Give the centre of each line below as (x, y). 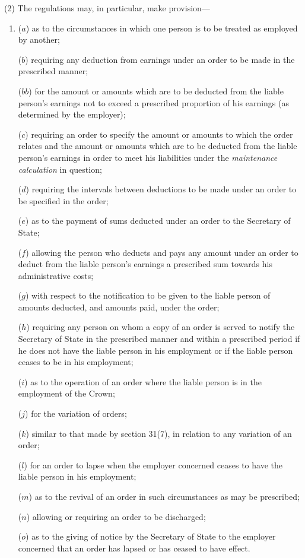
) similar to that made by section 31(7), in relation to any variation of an (159, 433)
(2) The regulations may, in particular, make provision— (107, 8)
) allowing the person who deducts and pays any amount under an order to (162, 252)
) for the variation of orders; (76, 413)
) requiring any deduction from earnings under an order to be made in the (160, 59)
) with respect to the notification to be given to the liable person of (148, 295)
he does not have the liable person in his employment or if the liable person (155, 350)
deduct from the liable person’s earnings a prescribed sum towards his (145, 264)
